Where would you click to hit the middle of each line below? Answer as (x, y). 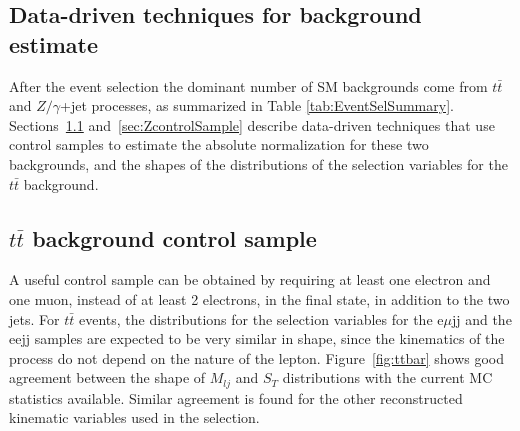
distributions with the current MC (387, 377)
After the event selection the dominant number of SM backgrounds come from (248, 85)
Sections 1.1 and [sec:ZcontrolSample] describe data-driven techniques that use (252, 124)
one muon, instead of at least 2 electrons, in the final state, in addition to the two (259, 298)
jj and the (481, 318)
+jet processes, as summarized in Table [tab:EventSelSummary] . (257, 105)
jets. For (34, 318)
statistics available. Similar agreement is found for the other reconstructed (236, 397)
